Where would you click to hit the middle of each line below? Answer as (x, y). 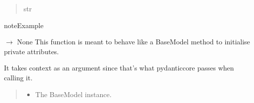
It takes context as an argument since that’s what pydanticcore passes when (119, 68)
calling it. (18, 77)
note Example (24, 25)
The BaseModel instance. (73, 94)
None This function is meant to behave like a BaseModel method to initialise (133, 42)
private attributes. (32, 51)
